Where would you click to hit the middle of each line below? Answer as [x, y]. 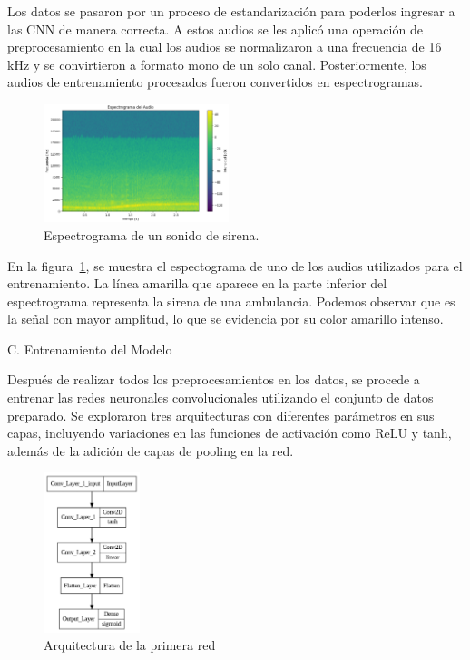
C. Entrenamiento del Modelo [90, 349]
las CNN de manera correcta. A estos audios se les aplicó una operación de [215, 29]
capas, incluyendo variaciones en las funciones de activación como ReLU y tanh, [230, 433]
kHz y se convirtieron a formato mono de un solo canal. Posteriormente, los [217, 64]
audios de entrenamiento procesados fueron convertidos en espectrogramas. [215, 82]
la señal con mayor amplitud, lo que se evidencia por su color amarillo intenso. [225, 319]
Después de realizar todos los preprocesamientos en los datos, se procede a [214, 379]
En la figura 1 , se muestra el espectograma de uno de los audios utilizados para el [235, 265]
